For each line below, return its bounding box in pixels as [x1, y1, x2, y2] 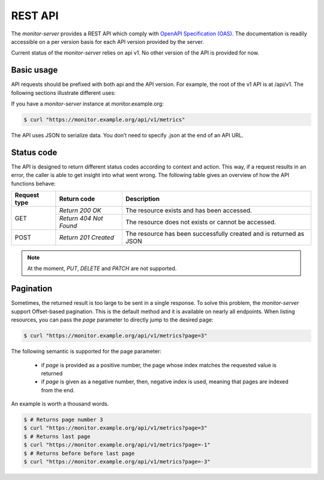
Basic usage [11, 65, 58, 75]
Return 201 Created [59, 233, 114, 242]
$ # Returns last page [23, 433, 91, 440]
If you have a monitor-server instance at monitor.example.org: [11, 100, 164, 107]
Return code [59, 195, 95, 203]
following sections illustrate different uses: [11, 89, 116, 96]
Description [125, 195, 160, 203]
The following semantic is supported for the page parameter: [11, 348, 162, 355]
